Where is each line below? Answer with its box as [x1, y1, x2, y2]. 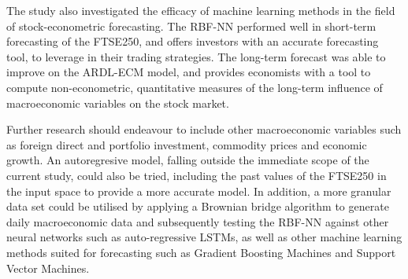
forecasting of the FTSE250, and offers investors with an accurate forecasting [6, 33, 379, 50]
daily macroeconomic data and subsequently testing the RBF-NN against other [6, 213, 389, 229]
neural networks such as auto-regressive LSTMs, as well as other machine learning [6, 229, 402, 245]
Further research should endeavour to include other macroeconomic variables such [6, 121, 402, 138]
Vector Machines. [6, 259, 90, 276]
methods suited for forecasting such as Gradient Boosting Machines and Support [6, 244, 396, 260]
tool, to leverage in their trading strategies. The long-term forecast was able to [6, 48, 386, 64]
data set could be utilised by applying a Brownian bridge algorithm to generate [6, 198, 389, 215]
